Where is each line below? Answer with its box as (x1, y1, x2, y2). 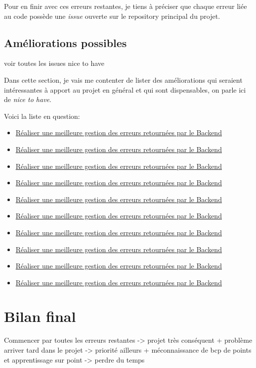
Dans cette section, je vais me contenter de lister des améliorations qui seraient (4, 74, 243, 85)
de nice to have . (4, 94, 51, 105)
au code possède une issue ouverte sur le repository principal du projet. (4, 10, 220, 21)
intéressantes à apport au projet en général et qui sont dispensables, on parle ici (4, 84, 246, 95)
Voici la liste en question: (4, 110, 80, 121)
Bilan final (4, 306, 76, 326)
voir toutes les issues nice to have (4, 58, 104, 68)
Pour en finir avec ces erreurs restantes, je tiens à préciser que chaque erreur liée (4, 1, 247, 11)
